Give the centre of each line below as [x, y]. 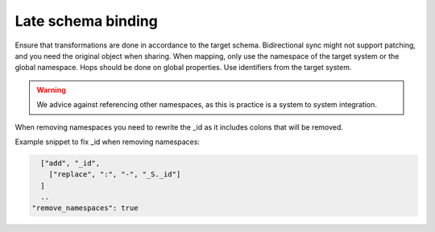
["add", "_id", [70, 163]
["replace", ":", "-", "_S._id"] [115, 174]
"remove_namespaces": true [85, 208]
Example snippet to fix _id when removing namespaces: [108, 142]
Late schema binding [87, 21]
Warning [51, 89]
